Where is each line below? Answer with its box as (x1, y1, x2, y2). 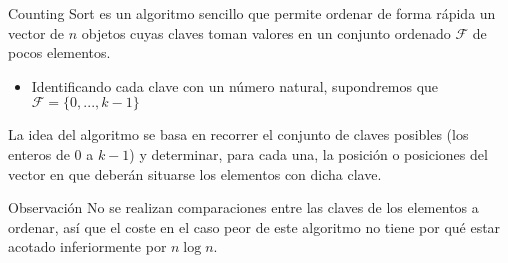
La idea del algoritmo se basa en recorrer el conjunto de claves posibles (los (8, 124, 469, 145)
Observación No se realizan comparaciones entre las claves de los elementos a (8, 197, 479, 218)
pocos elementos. (8, 42, 111, 63)
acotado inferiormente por (8, 236, 167, 257)
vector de (8, 22, 65, 43)
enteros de (8, 143, 70, 164)
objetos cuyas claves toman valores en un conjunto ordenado (81, 22, 451, 43)
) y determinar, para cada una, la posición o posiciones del (129, 143, 488, 164)
